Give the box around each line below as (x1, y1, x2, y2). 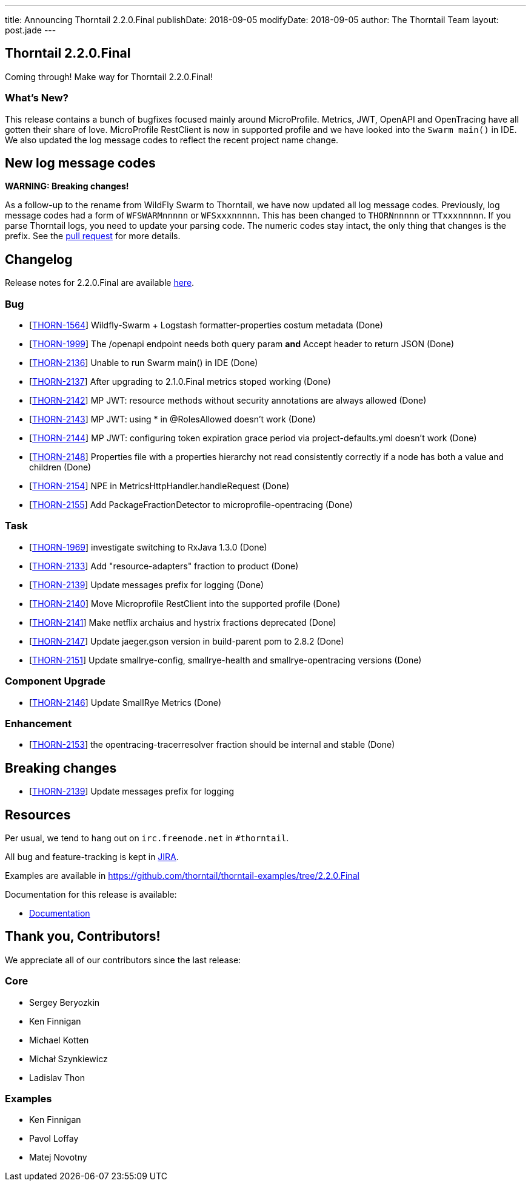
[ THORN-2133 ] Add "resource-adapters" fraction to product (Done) (29, 560, 299, 571)
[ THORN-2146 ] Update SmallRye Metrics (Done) (29, 697, 222, 708)
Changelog (5, 251, 73, 267)
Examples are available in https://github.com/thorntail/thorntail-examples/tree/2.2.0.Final (5, 870, 359, 881)
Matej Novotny (29, 1152, 87, 1163)
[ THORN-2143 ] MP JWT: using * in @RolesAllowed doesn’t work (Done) (29, 414, 316, 425)
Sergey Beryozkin (29, 997, 100, 1008)
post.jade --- (5, 25, 56, 35)
